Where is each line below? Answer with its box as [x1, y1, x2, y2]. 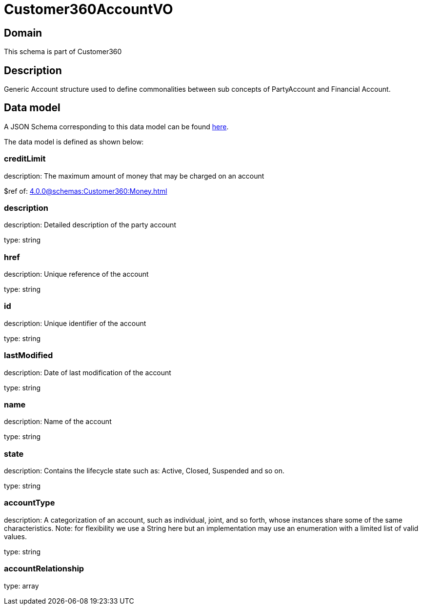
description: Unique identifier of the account [4, 319, 146, 327]
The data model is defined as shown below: [4, 137, 144, 146]
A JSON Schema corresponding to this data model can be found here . [4, 122, 229, 131]
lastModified [4, 350, 53, 361]
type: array [4, 581, 39, 590]
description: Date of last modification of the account [4, 368, 171, 377]
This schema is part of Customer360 [4, 47, 122, 56]
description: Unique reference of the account [4, 270, 149, 279]
